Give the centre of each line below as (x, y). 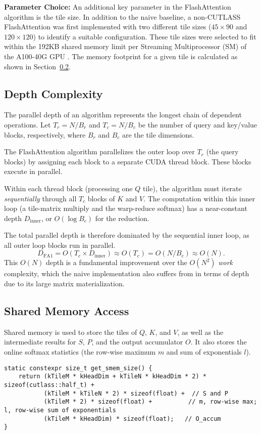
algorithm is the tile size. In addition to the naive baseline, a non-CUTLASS (122, 16)
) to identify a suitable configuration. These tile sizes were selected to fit (145, 36)
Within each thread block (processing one (68, 188)
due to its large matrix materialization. (64, 284)
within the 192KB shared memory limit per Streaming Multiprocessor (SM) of (125, 46)
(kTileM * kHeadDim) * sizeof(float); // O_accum (132, 419)
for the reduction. (122, 218)
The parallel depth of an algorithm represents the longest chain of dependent (123, 115)
